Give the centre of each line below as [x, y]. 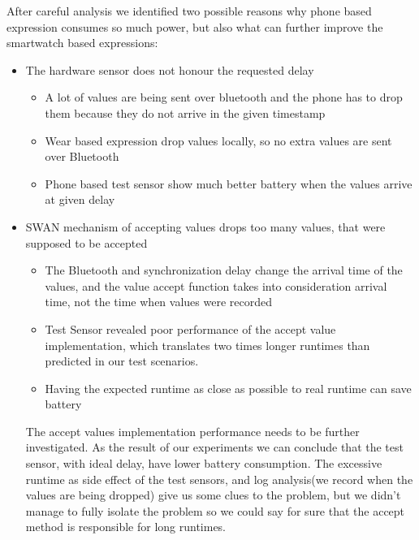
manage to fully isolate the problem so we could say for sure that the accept [215, 510]
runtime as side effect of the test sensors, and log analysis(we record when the [219, 479]
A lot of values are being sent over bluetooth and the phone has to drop [224, 97]
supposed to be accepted [86, 242]
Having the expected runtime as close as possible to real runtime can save [228, 388]
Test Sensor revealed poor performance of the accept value [190, 328]
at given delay [80, 199]
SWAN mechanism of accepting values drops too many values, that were [205, 226]
